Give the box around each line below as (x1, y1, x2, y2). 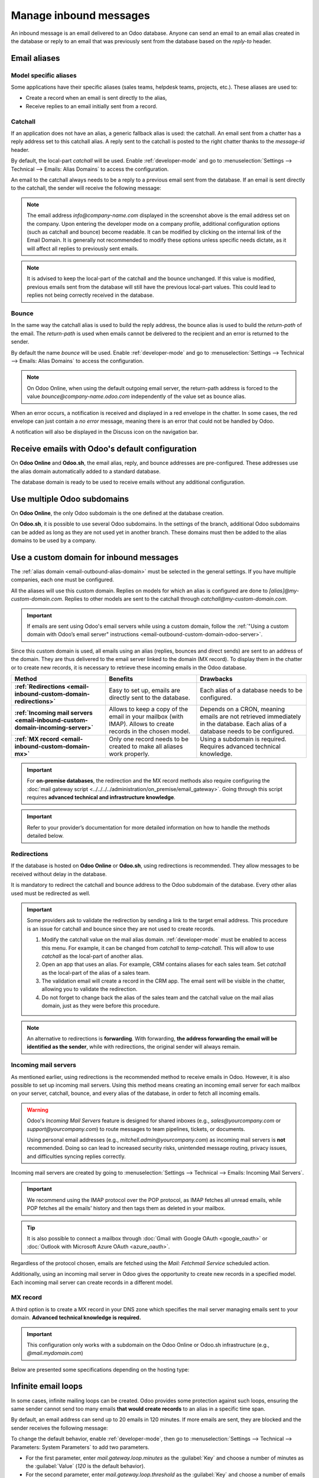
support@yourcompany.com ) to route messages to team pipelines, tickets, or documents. (27, 1125, 245, 1132)
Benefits (109, 675, 134, 683)
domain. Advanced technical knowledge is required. (11, 1314, 141, 1321)
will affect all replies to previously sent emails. (27, 245, 139, 252)
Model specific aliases (11, 71, 77, 79)
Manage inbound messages (11, 9, 150, 22)
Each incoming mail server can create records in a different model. (11, 1279, 174, 1286)
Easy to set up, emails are (109, 686, 180, 694)
